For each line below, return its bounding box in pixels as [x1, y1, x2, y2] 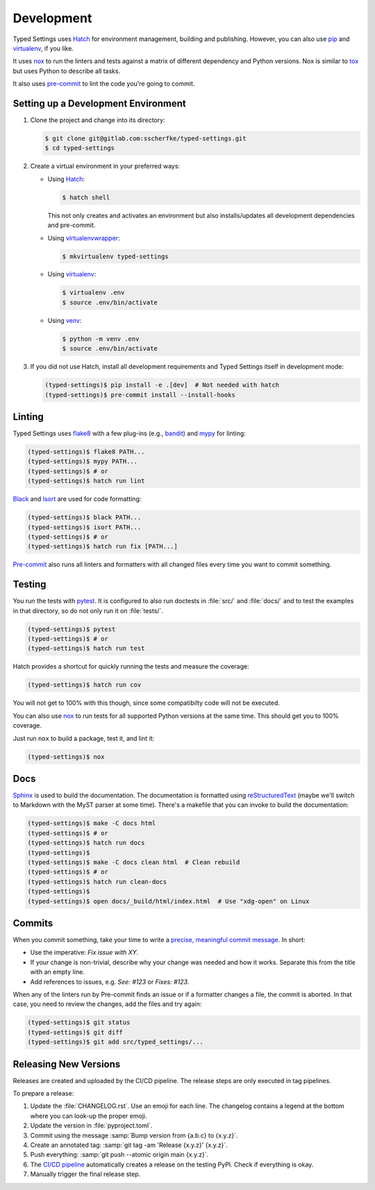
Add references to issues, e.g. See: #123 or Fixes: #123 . [30, 978, 190, 986]
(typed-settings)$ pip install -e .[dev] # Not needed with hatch [44, 381, 280, 389]
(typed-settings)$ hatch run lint [27, 477, 145, 485]
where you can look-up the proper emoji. [30, 1112, 147, 1120]
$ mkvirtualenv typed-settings [62, 252, 169, 260]
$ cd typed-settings [44, 144, 115, 152]
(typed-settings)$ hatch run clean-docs [27, 878, 167, 885]
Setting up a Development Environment [12, 97, 187, 109]
